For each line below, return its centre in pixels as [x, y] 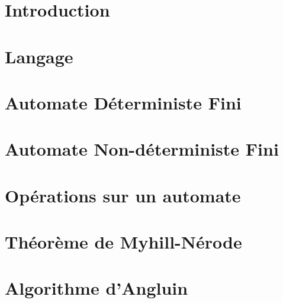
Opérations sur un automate [123, 195]
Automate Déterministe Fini [123, 102]
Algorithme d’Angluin [97, 288]
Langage [39, 56]
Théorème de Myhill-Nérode [123, 242]
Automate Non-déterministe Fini [142, 149]
